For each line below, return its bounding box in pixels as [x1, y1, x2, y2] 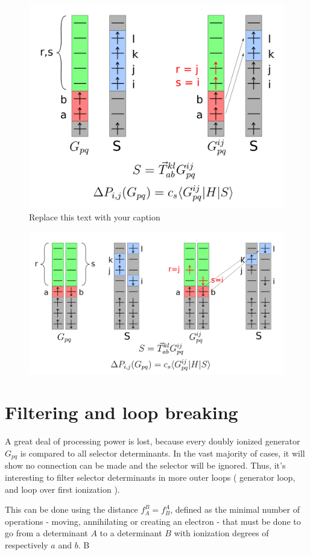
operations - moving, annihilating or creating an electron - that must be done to [5, 515, 301, 527]
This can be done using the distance [5, 503, 138, 516]
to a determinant [100, 527, 162, 539]
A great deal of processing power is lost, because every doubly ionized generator [5, 435, 300, 448]
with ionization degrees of [174, 527, 269, 539]
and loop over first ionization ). [5, 483, 120, 495]
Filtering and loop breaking [5, 400, 238, 425]
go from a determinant [5, 527, 88, 539]
